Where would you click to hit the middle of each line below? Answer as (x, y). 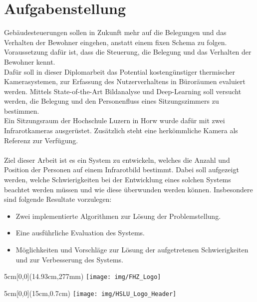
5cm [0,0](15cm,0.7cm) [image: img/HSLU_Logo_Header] (90, 293)
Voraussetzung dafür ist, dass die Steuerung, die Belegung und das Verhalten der (128, 52)
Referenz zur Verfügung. (41, 140)
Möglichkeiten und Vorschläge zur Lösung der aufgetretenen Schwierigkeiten (132, 249)
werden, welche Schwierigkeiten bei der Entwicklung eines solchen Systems (118, 180)
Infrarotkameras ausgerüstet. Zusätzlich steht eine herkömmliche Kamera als (121, 130)
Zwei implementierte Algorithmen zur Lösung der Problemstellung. (118, 216)
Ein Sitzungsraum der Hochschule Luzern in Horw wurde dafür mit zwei (115, 120)
